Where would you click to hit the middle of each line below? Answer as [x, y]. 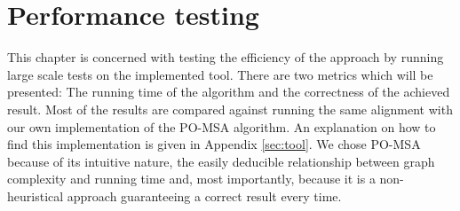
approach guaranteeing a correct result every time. [204, 195]
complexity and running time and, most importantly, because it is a [191, 179]
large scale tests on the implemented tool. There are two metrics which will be [220, 74]
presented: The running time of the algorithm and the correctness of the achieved [229, 92]
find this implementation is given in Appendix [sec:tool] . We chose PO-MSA [214, 144]
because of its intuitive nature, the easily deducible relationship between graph [221, 161]
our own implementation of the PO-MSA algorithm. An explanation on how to [222, 126]
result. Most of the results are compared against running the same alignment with [230, 109]
